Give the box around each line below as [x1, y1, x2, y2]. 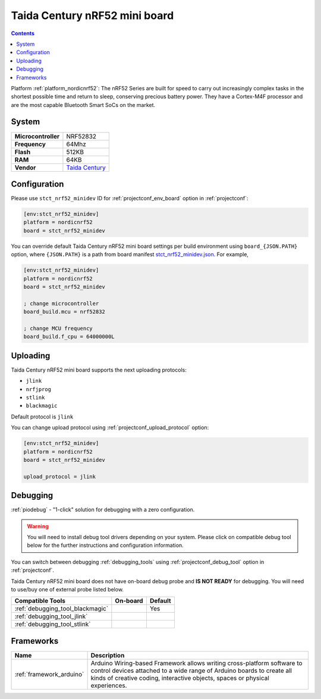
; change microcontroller [23, 300, 99, 307]
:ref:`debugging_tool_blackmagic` [14, 604, 109, 613]
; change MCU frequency [23, 325, 93, 332]
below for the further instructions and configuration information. [27, 541, 184, 549]
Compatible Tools [14, 597, 65, 605]
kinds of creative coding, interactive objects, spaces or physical [90, 673, 270, 682]
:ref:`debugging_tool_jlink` [14, 612, 88, 621]
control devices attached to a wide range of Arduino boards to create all [90, 666, 292, 675]
